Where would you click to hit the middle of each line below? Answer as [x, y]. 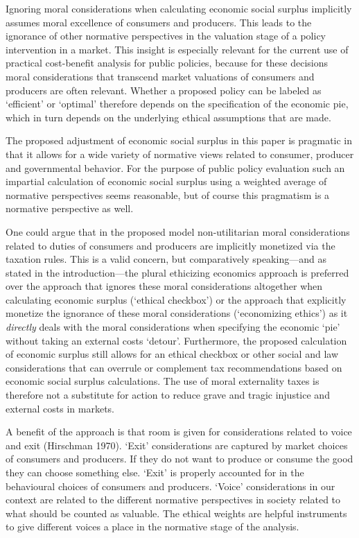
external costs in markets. [60, 408]
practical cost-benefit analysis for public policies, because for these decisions [167, 63]
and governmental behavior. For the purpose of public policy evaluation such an [175, 167]
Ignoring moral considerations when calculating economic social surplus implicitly [179, 8]
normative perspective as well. [70, 208]
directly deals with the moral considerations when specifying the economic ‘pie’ [173, 327]
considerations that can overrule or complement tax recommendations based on [174, 367]
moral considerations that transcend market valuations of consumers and [160, 76]
